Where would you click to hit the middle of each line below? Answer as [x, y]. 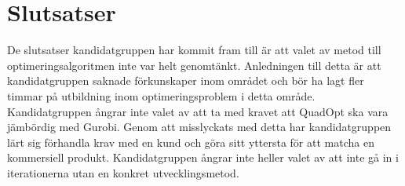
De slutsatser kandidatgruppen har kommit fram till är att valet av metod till [194, 50]
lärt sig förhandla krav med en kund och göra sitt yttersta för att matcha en [191, 142]
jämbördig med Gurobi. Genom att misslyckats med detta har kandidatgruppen [199, 127]
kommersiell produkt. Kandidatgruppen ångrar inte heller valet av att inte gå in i [203, 157]
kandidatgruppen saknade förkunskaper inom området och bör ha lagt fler [186, 80]
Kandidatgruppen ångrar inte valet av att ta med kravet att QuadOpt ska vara [198, 111]
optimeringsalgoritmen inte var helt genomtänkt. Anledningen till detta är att [194, 65]
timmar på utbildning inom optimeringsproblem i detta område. [161, 95]
